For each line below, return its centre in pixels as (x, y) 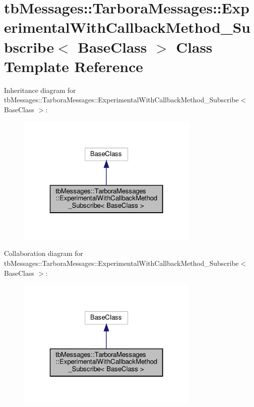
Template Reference (74, 66)
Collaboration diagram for (44, 253)
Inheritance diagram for (40, 90)
